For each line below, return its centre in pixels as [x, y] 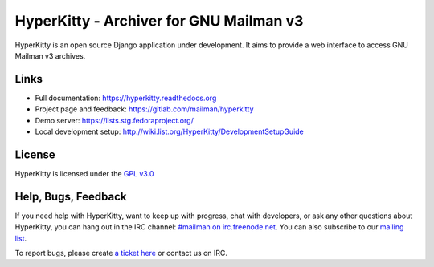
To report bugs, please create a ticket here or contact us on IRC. [121, 253]
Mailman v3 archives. [50, 55]
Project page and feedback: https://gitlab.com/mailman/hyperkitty [144, 109]
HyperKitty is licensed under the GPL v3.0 [84, 173]
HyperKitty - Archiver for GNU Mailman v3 [159, 21]
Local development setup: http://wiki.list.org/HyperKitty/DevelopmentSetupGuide [170, 131]
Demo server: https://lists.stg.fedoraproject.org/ [115, 120]
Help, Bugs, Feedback [71, 196]
